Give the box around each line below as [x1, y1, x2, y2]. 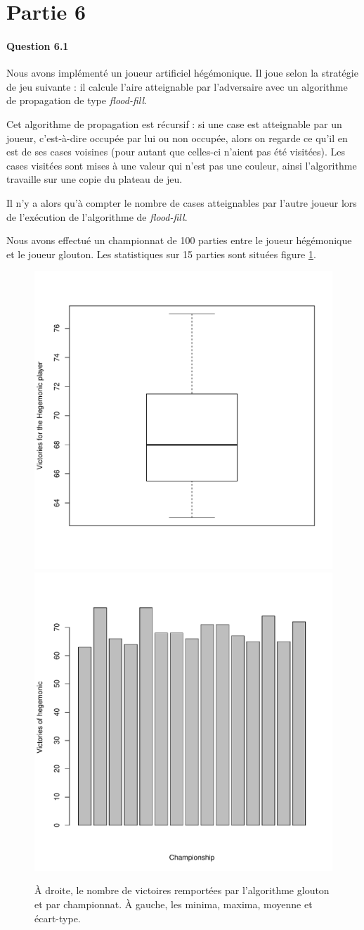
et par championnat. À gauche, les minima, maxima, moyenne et [34, 897, 313, 912]
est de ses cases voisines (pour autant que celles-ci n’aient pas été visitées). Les [6, 144, 346, 159]
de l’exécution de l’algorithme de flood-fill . [6, 209, 188, 224]
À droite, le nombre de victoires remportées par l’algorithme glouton [34, 883, 330, 898]
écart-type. [34, 910, 81, 925]
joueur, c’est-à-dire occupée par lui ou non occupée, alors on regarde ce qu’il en [6, 130, 348, 145]
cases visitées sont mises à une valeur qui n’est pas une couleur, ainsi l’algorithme [6, 158, 357, 172]
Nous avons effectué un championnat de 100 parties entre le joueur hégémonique [6, 233, 352, 248]
